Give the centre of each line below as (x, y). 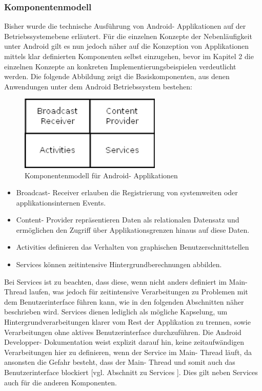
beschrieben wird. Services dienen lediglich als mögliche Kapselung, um (116, 312)
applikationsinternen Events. (61, 202)
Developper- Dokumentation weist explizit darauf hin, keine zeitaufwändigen (124, 342)
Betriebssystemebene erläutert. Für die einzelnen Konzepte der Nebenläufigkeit (128, 36)
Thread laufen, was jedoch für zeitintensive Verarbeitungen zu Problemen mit (126, 292)
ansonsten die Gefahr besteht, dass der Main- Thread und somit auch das (120, 362)
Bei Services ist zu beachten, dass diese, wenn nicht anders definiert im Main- (126, 281)
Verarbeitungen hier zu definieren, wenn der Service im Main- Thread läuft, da (128, 352)
